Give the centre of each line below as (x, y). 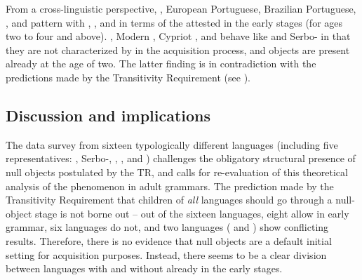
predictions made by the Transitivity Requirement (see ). (128, 77)
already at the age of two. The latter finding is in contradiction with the (161, 64)
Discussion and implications (108, 115)
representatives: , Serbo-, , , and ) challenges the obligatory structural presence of (181, 158)
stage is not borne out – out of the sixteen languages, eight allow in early (192, 213)
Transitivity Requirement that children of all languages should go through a (169, 200)
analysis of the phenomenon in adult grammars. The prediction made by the (170, 186)
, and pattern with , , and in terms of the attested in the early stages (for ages (174, 22)
